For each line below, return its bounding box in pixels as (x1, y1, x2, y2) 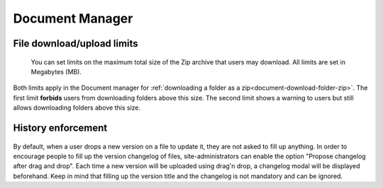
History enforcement (13, 122, 108, 134)
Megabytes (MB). (30, 67, 82, 76)
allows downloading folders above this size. (13, 103, 141, 112)
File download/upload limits (13, 37, 138, 49)
